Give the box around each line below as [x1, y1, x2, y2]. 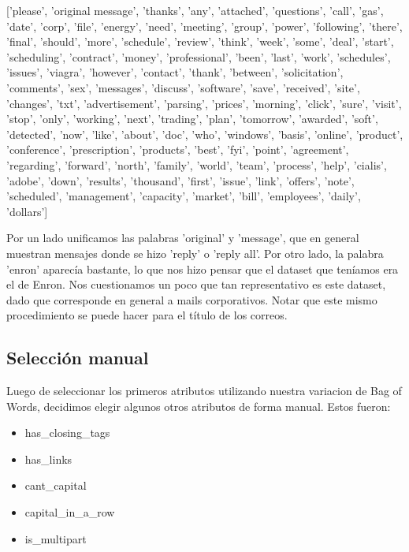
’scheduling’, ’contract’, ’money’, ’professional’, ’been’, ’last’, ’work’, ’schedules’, [6, 48, 391, 65]
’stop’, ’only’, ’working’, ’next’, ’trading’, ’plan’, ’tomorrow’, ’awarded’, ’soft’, [6, 110, 378, 127]
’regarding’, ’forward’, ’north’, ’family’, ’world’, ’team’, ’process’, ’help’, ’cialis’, [6, 156, 387, 173]
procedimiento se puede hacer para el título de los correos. [6, 307, 288, 323]
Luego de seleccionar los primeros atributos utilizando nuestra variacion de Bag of [6, 382, 402, 399]
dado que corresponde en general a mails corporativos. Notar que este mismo [6, 291, 377, 308]
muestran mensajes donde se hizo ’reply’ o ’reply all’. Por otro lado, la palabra [6, 244, 384, 261]
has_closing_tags [24, 424, 110, 441]
